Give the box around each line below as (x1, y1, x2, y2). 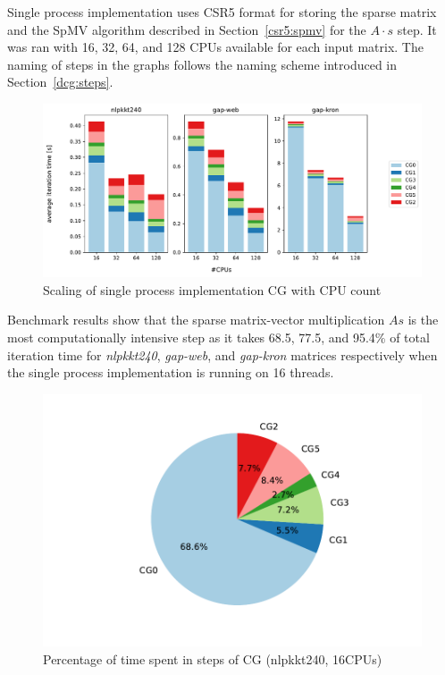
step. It (397, 20, 437, 38)
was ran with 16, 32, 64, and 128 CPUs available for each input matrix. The (7, 38, 424, 56)
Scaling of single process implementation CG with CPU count (43, 280, 382, 299)
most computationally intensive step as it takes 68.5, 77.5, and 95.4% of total (7, 327, 430, 346)
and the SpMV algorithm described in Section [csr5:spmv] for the (7, 20, 366, 38)
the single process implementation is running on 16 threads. (7, 363, 334, 382)
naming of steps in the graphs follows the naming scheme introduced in (7, 55, 398, 73)
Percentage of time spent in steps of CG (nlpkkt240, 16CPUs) (43, 649, 382, 668)
